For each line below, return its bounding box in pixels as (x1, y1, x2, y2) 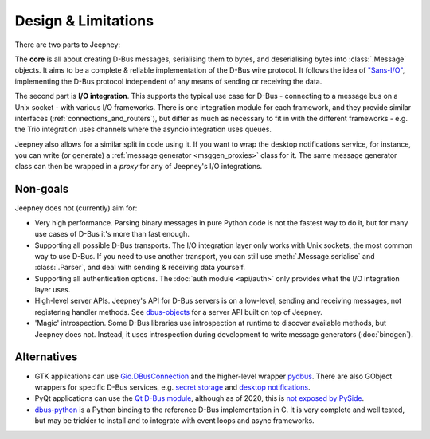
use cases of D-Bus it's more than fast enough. (34, 229, 190, 239)
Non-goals (14, 182, 69, 196)
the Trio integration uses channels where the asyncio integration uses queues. (14, 124, 272, 135)
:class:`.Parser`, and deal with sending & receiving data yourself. (34, 263, 246, 272)
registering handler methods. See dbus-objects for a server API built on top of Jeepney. (34, 307, 322, 316)
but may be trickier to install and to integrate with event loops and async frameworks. (34, 416, 315, 425)
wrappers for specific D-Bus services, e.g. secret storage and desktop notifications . (34, 382, 311, 392)
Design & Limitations (14, 12, 154, 29)
